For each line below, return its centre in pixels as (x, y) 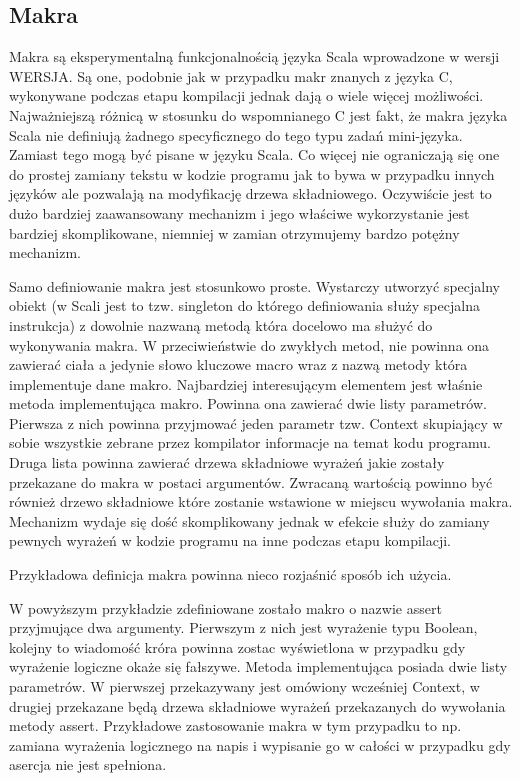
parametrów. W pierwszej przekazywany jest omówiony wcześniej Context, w (244, 686)
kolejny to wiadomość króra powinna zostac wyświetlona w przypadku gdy (237, 646)
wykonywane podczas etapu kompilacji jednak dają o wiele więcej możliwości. (246, 95)
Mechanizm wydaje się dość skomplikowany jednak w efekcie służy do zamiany (249, 520)
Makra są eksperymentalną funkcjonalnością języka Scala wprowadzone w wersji (254, 56)
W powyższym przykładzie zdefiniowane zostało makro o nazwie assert (225, 607)
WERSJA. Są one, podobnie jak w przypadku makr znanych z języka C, (231, 75)
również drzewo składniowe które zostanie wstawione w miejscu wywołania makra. (261, 501)
